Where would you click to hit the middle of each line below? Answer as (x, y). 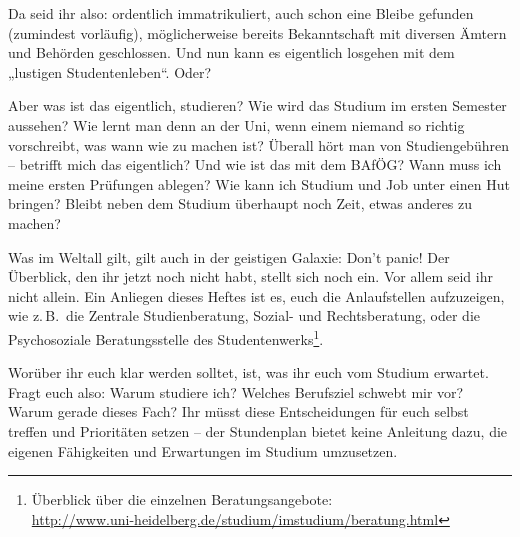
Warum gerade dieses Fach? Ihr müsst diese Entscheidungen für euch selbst (238, 411)
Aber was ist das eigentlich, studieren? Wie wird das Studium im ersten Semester (257, 105)
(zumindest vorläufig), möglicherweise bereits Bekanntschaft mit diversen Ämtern (257, 32)
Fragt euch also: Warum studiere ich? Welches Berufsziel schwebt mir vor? (236, 391)
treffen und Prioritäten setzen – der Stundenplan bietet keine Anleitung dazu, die (258, 430)
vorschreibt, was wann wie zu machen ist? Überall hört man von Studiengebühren (258, 144)
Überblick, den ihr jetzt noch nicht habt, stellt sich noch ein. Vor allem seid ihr (250, 276)
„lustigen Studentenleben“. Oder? (110, 71)
